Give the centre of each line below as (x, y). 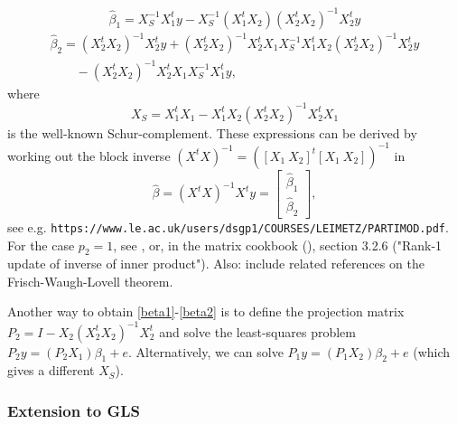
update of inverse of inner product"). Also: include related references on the (216, 264)
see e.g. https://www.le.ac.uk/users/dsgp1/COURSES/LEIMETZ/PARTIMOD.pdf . (228, 226)
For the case (41, 245)
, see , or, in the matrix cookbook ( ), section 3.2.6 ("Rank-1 (278, 245)
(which (432, 351)
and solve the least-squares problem (257, 331)
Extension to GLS (74, 410)
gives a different (51, 370)
